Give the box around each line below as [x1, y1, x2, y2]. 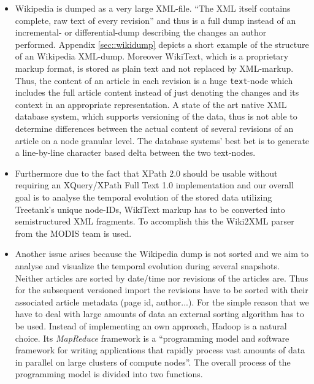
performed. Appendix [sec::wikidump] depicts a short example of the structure [15, 37, 309, 50]
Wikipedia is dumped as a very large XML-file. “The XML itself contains [15, 2, 291, 14]
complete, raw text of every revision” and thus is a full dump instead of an [15, 13, 296, 26]
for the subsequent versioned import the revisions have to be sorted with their [15, 283, 308, 296]
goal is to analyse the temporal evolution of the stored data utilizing [15, 190, 272, 203]
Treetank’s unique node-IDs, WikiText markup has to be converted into [15, 202, 285, 215]
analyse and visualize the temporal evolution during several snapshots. [15, 259, 280, 272]
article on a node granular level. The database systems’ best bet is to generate [15, 134, 310, 147]
